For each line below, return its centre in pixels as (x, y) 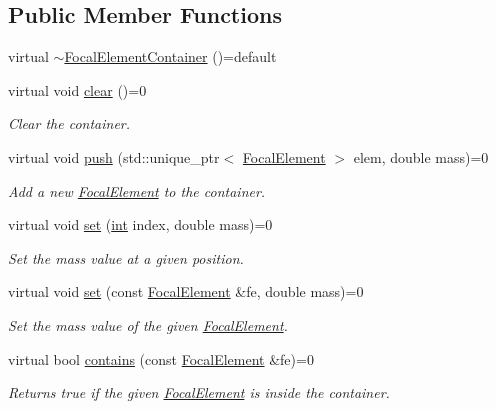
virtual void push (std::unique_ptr (114, 156)
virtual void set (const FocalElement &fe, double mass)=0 (186, 291)
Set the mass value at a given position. (126, 257)
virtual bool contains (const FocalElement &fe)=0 (161, 358)
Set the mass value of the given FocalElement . (148, 324)
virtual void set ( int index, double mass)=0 (140, 224)
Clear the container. (69, 123)
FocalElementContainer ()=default (170, 56)
